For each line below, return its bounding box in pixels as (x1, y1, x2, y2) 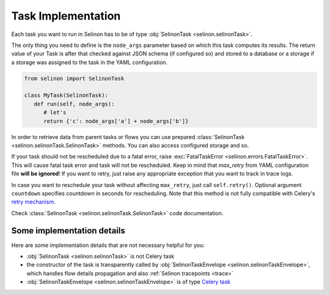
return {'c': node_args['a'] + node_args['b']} (43, 118, 189, 124)
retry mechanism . (11, 198, 56, 205)
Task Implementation (11, 9, 121, 23)
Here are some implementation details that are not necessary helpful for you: (11, 241, 205, 249)
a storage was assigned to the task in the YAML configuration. (11, 59, 168, 66)
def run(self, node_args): (34, 101, 115, 107)
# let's (43, 109, 67, 116)
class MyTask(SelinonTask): (24, 92, 108, 99)
